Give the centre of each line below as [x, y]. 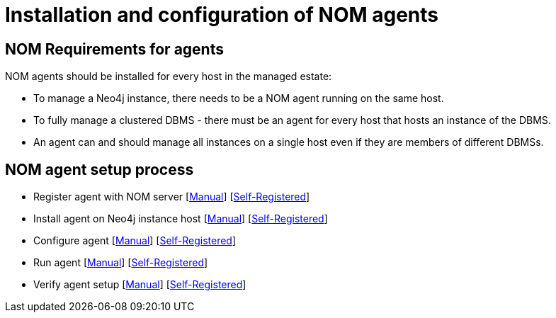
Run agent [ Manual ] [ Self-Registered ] [121, 263]
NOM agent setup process [100, 169]
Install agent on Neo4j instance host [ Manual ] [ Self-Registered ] [181, 219]
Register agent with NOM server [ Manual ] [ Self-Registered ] [172, 197]
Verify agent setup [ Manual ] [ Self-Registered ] [140, 285]
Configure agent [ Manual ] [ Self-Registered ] [135, 241]
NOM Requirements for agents [114, 49]
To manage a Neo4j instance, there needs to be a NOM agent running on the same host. [239, 98]
